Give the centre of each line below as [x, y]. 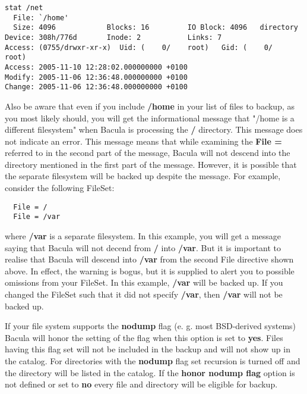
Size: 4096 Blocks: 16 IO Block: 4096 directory [156, 28]
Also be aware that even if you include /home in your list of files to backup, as [150, 106]
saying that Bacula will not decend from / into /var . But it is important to [143, 247]
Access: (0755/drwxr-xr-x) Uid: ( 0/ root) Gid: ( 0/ [139, 47]
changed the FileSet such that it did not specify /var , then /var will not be [144, 294]
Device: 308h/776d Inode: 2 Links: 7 [113, 37]
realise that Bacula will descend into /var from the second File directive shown [149, 259]
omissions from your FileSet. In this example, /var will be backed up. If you [144, 282]
